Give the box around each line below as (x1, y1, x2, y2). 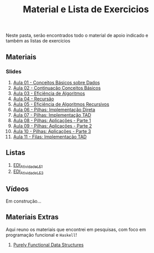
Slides (6, 68, 22, 75)
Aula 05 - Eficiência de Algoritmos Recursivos (13, 101, 110, 107)
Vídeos (6, 185, 29, 193)
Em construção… (6, 198, 42, 205)
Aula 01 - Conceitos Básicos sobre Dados (13, 79, 100, 85)
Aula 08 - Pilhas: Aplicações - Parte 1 (13, 117, 91, 123)
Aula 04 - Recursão (13, 95, 54, 102)
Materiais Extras (6, 213, 59, 221)
